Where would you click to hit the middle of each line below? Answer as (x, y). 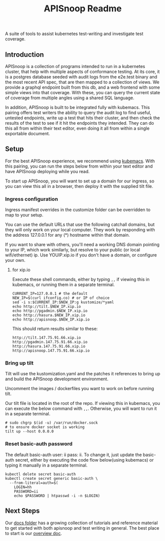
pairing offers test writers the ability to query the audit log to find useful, (78, 112)
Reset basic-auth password (39, 444)
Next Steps (22, 511)
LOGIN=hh (23, 487)
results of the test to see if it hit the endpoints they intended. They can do (80, 123)
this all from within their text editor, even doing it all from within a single (77, 128)
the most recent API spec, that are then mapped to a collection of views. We (82, 82)
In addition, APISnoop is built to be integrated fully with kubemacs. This (78, 107)
